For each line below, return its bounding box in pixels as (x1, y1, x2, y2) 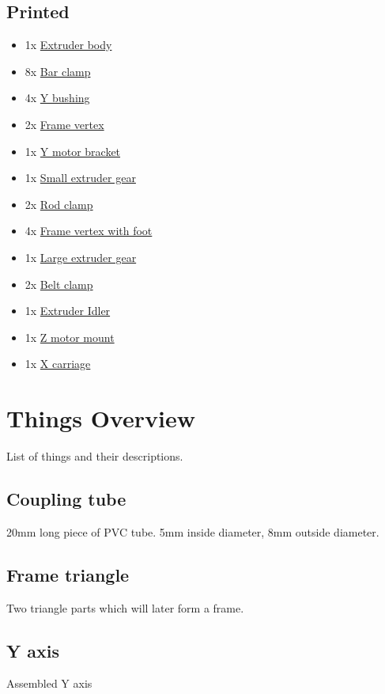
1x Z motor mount (25, 328, 115, 345)
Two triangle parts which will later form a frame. (6, 599, 244, 616)
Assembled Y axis (6, 675, 92, 692)
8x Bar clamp (25, 63, 91, 79)
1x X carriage (25, 355, 91, 372)
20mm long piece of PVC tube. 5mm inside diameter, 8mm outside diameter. (6, 523, 379, 540)
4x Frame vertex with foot (25, 222, 153, 239)
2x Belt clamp (25, 275, 93, 292)
